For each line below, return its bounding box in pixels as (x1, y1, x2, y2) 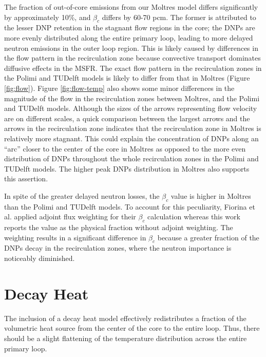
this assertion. (4, 173, 48, 184)
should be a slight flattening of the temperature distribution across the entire (4, 332, 247, 343)
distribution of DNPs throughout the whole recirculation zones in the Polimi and (4, 153, 259, 164)
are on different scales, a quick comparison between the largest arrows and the (4, 112, 250, 123)
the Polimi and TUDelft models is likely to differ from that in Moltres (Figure (4, 72, 250, 83)
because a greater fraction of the (157, 232, 259, 242)
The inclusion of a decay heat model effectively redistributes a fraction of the (4, 312, 246, 323)
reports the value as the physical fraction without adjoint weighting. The (4, 222, 233, 233)
